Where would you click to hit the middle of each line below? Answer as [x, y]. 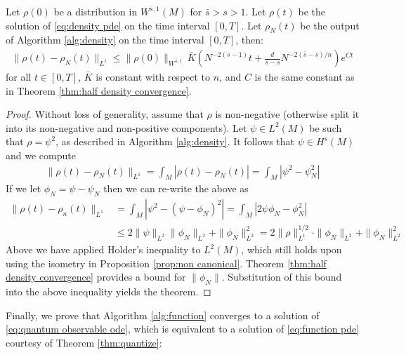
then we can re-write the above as [176, 188]
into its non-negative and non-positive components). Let [126, 127]
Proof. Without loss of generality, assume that [105, 114]
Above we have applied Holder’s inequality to [103, 249]
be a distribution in [96, 11]
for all [19, 77]
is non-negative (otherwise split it [287, 114]
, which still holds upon [292, 249]
